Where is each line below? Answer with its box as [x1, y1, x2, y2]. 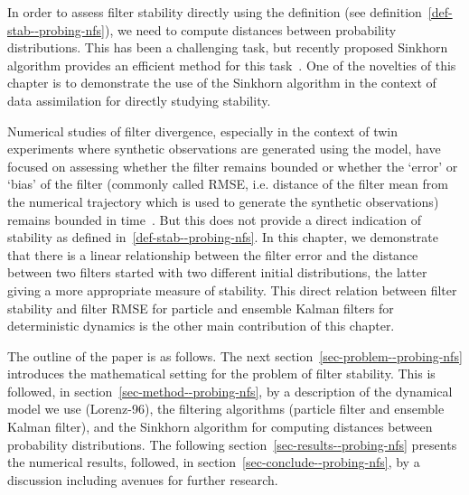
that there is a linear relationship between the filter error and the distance [7, 245, 418, 264]
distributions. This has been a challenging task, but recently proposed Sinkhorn [7, 38, 448, 57]
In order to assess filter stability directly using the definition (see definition [7, 3, 422, 21]
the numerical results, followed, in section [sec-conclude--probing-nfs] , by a [7, 453, 420, 472]
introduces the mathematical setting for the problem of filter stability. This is [7, 364, 436, 383]
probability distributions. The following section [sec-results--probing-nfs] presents [7, 434, 457, 453]
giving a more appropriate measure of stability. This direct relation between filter [7, 280, 457, 299]
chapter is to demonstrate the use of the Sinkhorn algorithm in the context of [7, 73, 436, 92]
